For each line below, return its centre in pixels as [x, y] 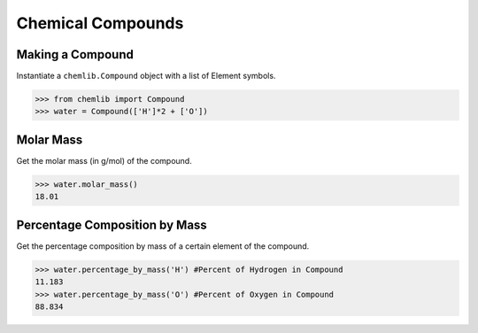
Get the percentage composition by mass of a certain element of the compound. [163, 246]
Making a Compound [75, 54]
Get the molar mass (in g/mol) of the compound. [104, 160]
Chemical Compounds [100, 23]
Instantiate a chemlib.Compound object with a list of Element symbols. [146, 76]
